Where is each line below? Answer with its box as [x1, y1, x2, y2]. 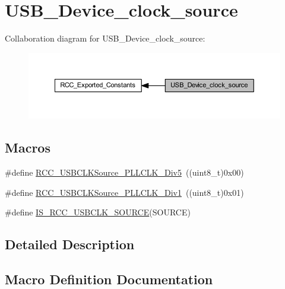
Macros [5, 138, 50, 157]
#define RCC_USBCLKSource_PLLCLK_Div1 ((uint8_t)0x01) [5, 186, 244, 198]
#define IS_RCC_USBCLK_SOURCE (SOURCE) [5, 206, 191, 218]
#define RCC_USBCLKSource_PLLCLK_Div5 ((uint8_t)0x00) [5, 166, 244, 179]
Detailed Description [5, 235, 135, 253]
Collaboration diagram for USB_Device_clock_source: [5, 32, 205, 45]
